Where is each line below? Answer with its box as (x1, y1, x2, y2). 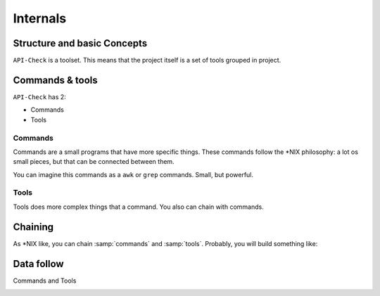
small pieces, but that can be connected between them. (13, 157, 175, 166)
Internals (13, 11, 67, 26)
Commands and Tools (13, 276, 77, 285)
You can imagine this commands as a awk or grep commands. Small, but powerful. (13, 170, 253, 179)
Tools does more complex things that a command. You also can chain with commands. (13, 202, 264, 211)
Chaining (13, 221, 54, 233)
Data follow (13, 257, 64, 270)
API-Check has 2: (13, 92, 66, 101)
